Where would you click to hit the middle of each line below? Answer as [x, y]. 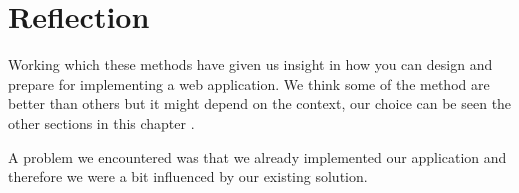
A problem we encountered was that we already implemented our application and [257, 156]
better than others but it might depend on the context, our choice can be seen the [260, 103]
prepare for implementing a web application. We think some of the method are [249, 83]
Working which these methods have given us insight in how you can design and [250, 64]
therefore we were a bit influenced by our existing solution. [188, 176]
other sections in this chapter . [101, 122]
